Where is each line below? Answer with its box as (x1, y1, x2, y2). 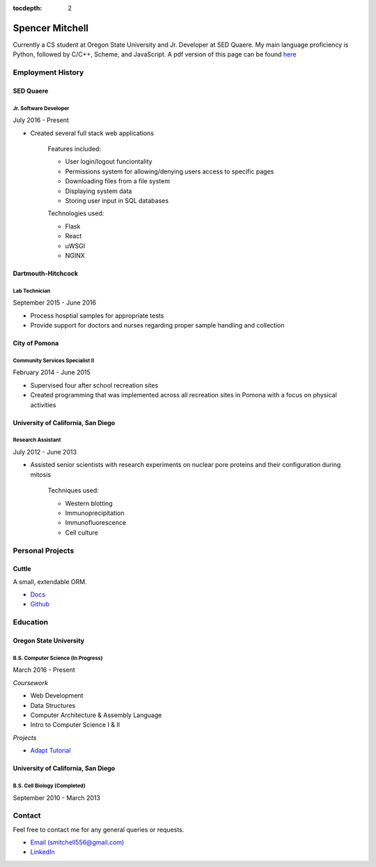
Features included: (47, 145, 101, 153)
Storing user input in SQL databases (65, 196, 169, 205)
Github (30, 600, 50, 608)
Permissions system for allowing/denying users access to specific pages (65, 167, 274, 176)
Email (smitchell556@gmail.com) (30, 838, 125, 847)
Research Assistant (13, 436, 61, 444)
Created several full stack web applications (30, 129, 155, 137)
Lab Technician (13, 287, 51, 294)
